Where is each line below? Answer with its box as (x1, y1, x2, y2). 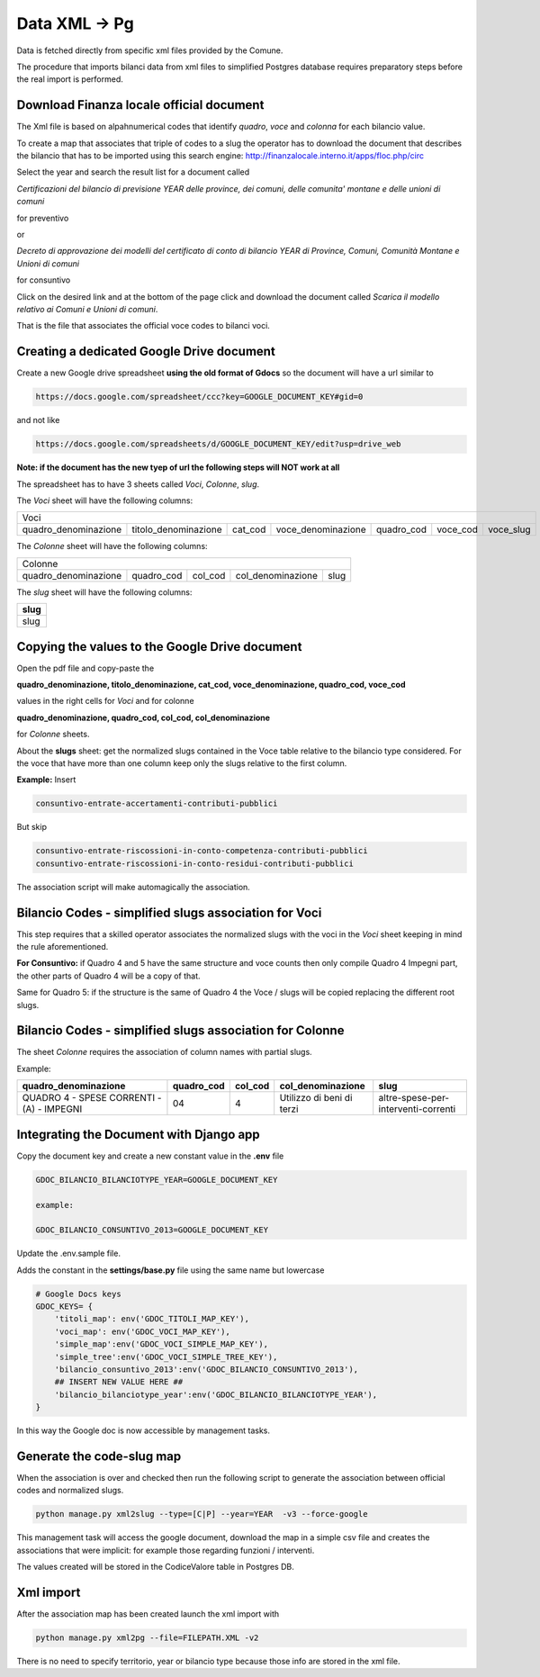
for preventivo (16, 212, 69, 223)
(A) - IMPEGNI (22, 1103, 83, 1115)
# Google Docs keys (35, 1288, 121, 1299)
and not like (16, 415, 60, 426)
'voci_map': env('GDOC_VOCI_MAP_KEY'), (54, 1326, 231, 1337)
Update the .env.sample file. (16, 1248, 121, 1259)
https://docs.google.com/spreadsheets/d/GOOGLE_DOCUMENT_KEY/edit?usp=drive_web (35, 439, 401, 449)
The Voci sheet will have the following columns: (16, 495, 193, 506)
